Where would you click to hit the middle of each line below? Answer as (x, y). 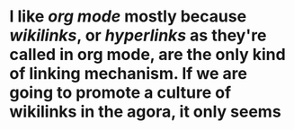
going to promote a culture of (120, 93)
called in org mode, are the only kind (147, 55)
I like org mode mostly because (128, 17)
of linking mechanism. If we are (128, 74)
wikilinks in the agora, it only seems (145, 112)
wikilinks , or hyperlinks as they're (138, 35)
